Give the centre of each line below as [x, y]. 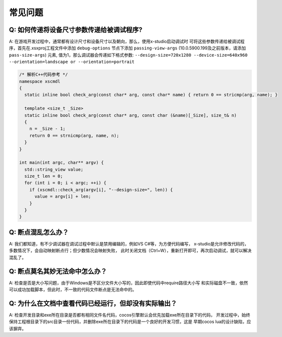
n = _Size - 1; [47, 129]
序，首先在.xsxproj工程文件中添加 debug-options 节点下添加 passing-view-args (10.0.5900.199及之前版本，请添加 [127, 48]
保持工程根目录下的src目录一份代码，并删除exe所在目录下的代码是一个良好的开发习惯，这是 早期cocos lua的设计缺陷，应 [130, 322]
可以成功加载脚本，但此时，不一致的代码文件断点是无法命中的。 [73, 290]
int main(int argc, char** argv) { [61, 163]
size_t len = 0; [44, 176]
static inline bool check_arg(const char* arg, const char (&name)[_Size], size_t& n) [131, 115]
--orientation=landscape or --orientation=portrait [72, 62]
